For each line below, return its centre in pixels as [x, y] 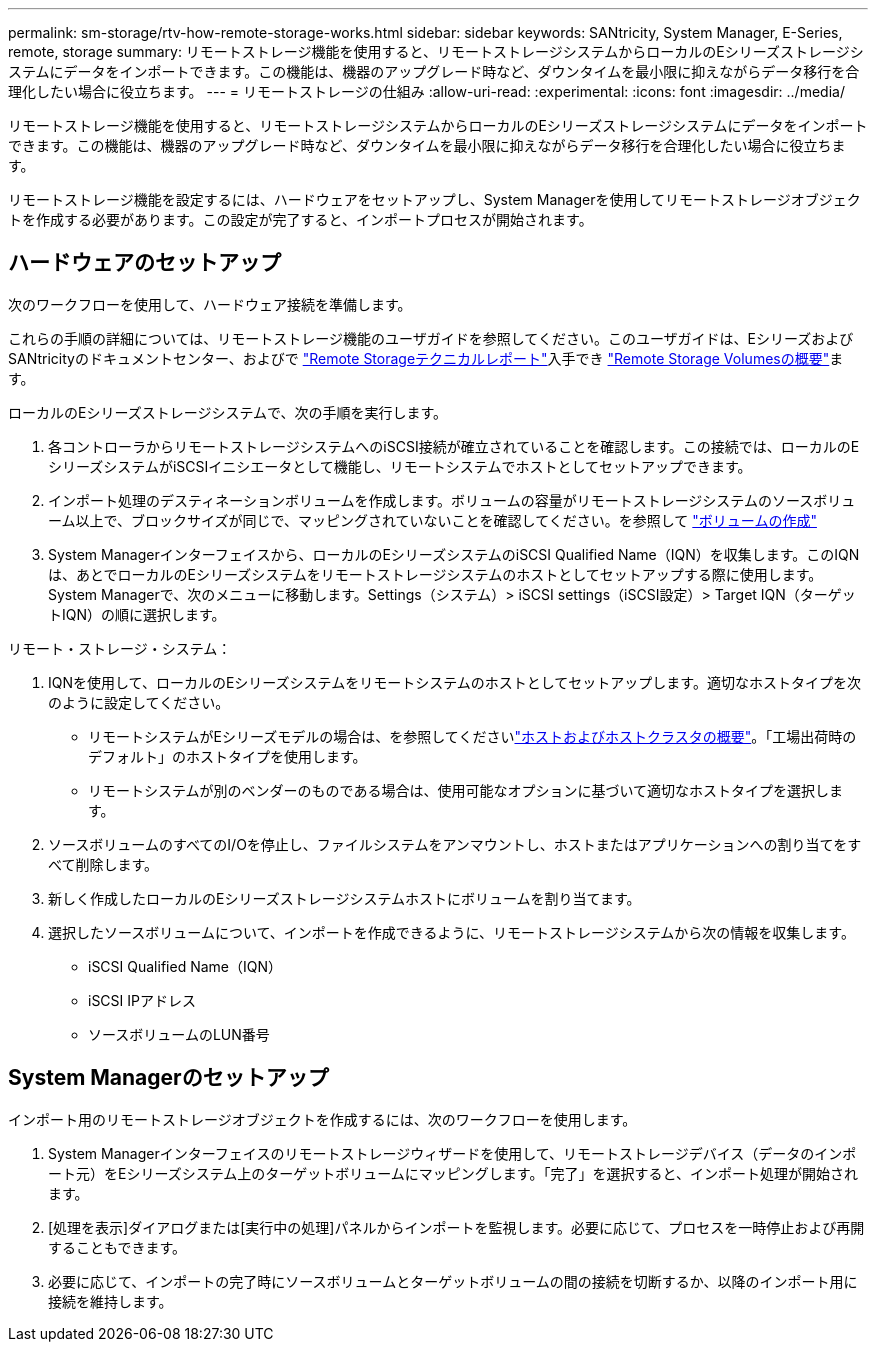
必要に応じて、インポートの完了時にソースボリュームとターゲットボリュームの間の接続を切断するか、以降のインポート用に [453, 1281]
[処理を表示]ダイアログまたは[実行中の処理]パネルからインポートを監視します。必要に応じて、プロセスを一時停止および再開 [456, 1227]
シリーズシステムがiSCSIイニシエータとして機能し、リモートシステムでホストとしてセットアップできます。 [400, 466]
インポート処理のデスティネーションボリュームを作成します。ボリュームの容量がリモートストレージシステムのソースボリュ [452, 500]
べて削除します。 [103, 864]
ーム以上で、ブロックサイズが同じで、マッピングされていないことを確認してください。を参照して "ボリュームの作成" [432, 520]
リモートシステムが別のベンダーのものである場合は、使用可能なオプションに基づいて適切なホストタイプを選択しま [466, 790]
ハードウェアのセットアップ [144, 263]
